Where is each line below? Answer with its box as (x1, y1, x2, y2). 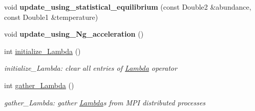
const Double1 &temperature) (4, 11, 98, 22)
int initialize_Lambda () (4, 45, 81, 56)
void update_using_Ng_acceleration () (4, 29, 144, 39)
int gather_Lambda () (4, 79, 74, 90)
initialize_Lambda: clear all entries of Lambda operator (4, 63, 177, 73)
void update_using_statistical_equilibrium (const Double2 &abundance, (4, 2, 251, 12)
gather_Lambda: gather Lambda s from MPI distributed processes (4, 97, 206, 107)
